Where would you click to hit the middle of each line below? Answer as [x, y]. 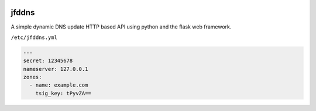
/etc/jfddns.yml [34, 37]
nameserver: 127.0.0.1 [56, 69]
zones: [32, 77]
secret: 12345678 [48, 61]
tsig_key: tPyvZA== [63, 93]
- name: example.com [59, 85]
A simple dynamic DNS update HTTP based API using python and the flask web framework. [121, 27]
